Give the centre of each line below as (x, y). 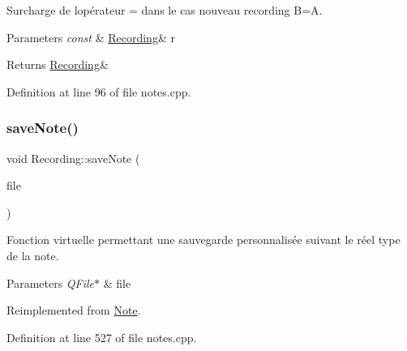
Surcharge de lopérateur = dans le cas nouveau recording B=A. (165, 10)
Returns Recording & (58, 64)
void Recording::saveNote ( (73, 158)
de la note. (33, 255)
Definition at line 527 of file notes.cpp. (102, 337)
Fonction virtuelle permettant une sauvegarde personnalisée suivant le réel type (203, 240)
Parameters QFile (51, 283)
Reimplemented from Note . (74, 310)
